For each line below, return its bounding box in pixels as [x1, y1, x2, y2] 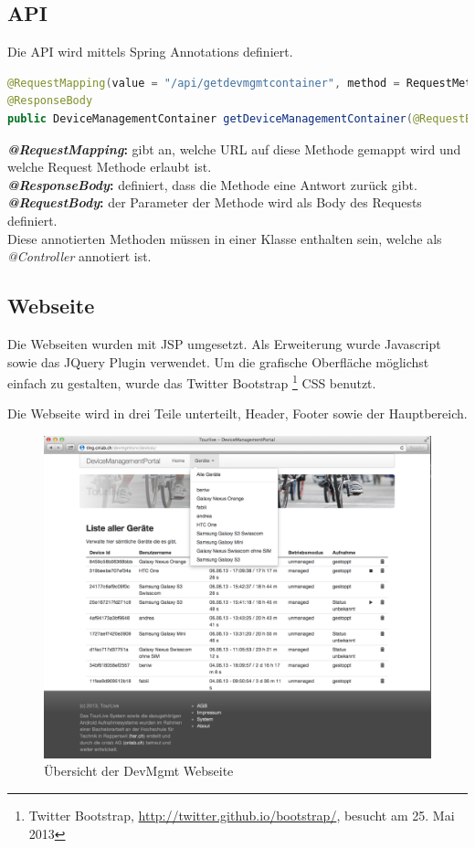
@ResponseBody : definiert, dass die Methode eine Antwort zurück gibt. [7, 175, 417, 194]
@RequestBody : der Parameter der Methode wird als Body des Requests [7, 193, 422, 212]
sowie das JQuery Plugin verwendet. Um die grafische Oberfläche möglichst [7, 352, 429, 371]
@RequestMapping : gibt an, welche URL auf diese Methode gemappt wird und [7, 139, 461, 158]
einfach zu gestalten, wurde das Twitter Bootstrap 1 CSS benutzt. [7, 371, 376, 392]
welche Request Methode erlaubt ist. [7, 157, 212, 176]
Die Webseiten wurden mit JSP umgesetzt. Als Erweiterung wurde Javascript [7, 334, 441, 353]
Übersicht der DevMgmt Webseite [44, 761, 234, 780]
